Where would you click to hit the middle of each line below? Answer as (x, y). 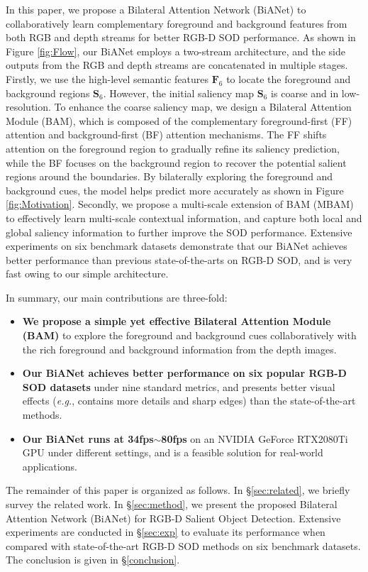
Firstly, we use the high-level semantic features (107, 78)
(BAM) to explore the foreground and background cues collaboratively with (189, 335)
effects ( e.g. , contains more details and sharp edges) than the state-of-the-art (189, 401)
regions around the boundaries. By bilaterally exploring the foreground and (169, 176)
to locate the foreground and (289, 78)
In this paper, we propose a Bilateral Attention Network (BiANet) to (156, 9)
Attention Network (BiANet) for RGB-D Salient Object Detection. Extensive (173, 518)
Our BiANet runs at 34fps (88, 438)
